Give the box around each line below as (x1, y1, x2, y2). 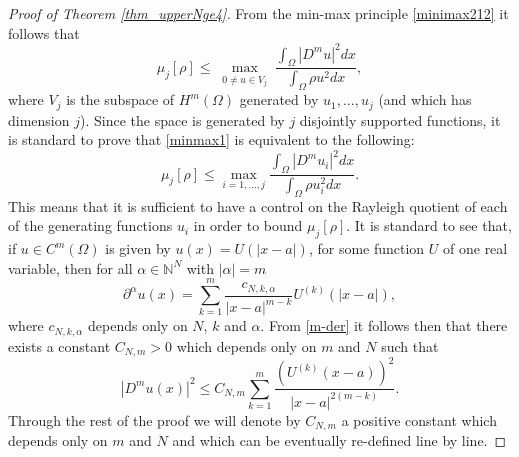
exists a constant (8, 335, 111, 356)
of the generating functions (8, 215, 173, 236)
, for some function (308, 238, 425, 259)
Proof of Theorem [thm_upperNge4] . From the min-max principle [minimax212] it (8, 3, 509, 23)
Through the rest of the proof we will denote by (8, 409, 301, 430)
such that (381, 335, 439, 356)
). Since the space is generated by (79, 109, 285, 130)
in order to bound (193, 215, 303, 236)
